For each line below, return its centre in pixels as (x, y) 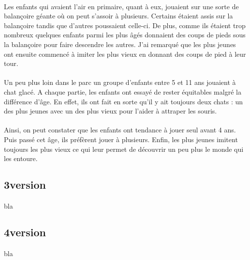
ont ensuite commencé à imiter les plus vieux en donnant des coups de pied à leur (125, 54)
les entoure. (21, 158)
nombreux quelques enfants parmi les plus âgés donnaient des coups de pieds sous (125, 35)
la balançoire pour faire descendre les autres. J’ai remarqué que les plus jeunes (120, 44)
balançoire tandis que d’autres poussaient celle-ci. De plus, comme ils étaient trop (125, 25)
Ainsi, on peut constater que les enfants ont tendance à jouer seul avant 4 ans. (120, 130)
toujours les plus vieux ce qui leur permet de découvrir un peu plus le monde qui (124, 149)
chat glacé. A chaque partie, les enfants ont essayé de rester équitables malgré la (123, 91)
